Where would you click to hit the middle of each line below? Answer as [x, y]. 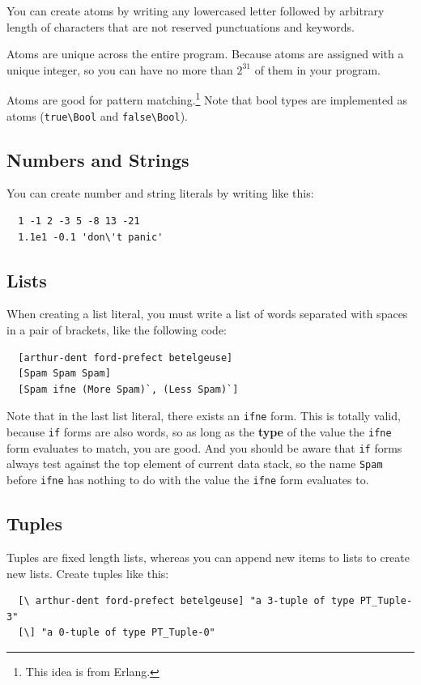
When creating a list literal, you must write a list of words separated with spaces [207, 314]
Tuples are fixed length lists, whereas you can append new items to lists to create [208, 557]
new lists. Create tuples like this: [88, 573]
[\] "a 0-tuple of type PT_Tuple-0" [117, 633]
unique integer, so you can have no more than [120, 69]
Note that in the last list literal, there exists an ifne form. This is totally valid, [204, 416]
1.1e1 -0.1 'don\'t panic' [91, 237]
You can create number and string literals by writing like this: [160, 193]
